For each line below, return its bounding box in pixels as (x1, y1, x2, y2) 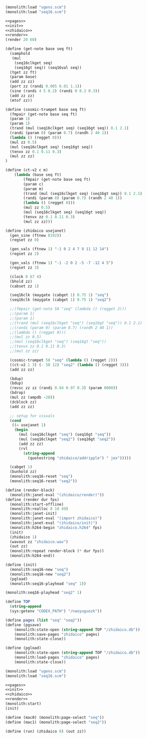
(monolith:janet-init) (10, 511, 57, 516)
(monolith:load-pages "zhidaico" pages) (14, 655, 100, 660)
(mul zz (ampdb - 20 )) (10, 395, 55, 400)
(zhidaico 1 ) (10, 534, 37, 540)
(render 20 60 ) (5, 37, 37, 42)
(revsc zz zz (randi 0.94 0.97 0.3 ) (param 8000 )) (10, 385, 118, 390)
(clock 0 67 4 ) (10, 274, 42, 279)
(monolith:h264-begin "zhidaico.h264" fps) (10, 525, 102, 530)
